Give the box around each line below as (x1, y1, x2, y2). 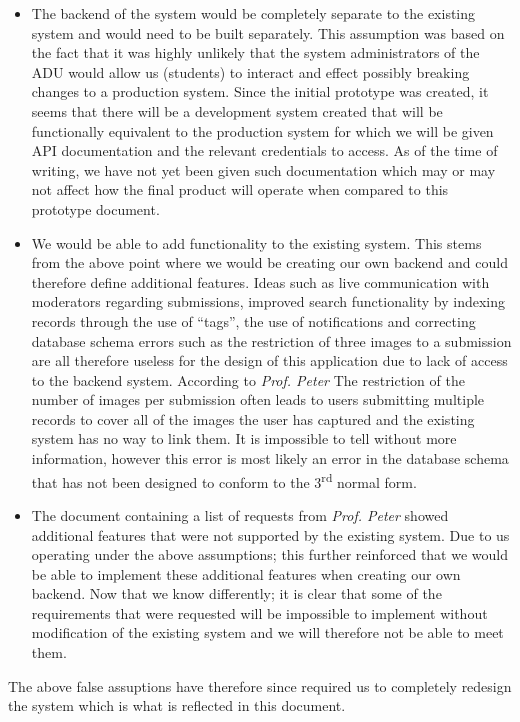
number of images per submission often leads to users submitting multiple (31, 389, 485, 410)
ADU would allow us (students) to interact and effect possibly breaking (31, 61, 470, 82)
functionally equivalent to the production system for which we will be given (31, 120, 494, 141)
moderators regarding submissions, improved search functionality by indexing (31, 291, 506, 312)
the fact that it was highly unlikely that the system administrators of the (31, 42, 480, 63)
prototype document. (31, 198, 160, 219)
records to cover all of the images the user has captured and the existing (31, 408, 475, 429)
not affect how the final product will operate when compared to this (31, 179, 449, 200)
